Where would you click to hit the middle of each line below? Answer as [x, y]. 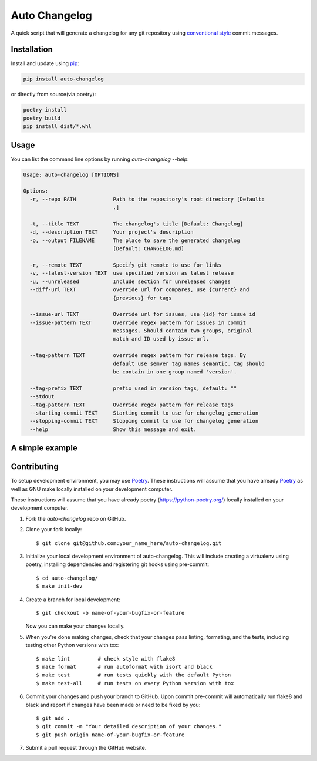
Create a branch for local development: [73, 600]
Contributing [35, 467]
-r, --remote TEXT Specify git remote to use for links [126, 265]
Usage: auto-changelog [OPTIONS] [71, 174]
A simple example [44, 448]
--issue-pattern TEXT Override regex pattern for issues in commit [138, 322]
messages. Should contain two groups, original [183, 331]
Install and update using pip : [45, 63]
